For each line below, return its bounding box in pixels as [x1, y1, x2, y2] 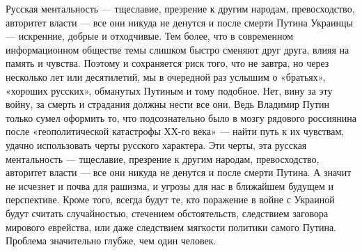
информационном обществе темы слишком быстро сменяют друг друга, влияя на [6, 42, 349, 56]
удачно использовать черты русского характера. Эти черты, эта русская [6, 137, 307, 152]
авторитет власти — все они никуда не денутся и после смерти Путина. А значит [6, 165, 352, 180]
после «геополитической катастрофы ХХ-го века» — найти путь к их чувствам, [6, 124, 345, 139]
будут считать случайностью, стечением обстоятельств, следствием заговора [6, 205, 329, 220]
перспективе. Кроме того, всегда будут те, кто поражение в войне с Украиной [6, 192, 335, 207]
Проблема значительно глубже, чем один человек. [6, 233, 217, 248]
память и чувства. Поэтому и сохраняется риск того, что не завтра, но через [6, 56, 329, 70]
